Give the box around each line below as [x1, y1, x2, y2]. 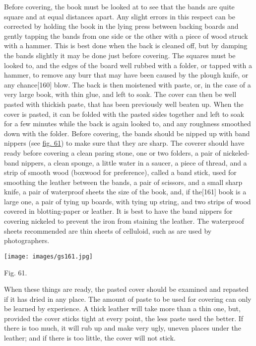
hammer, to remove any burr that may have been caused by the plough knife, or [4, 70, 249, 80]
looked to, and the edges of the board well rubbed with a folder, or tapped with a [4, 60, 252, 70]
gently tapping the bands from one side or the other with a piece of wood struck [4, 30, 248, 41]
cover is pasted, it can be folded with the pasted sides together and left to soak [4, 108, 244, 119]
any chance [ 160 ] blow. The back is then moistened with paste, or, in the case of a [4, 79, 251, 89]
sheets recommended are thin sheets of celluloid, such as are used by [4, 225, 212, 236]
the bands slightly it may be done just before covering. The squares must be [4, 50, 236, 60]
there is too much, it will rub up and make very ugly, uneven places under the [4, 323, 241, 333]
